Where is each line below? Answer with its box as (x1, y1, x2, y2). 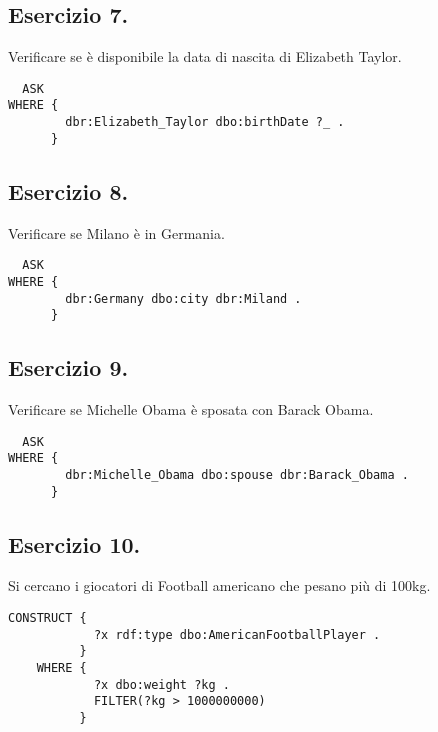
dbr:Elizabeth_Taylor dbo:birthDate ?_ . (65, 115, 345, 130)
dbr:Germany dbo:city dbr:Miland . (65, 291, 302, 306)
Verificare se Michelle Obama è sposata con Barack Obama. (8, 399, 374, 420)
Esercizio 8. (8, 175, 129, 206)
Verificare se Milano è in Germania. (8, 222, 225, 243)
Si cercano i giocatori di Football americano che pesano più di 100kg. (8, 575, 431, 596)
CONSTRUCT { (8, 611, 87, 626)
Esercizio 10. (8, 528, 141, 559)
